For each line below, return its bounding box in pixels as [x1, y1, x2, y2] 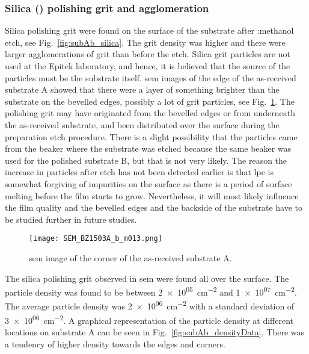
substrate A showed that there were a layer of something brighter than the [5, 83, 280, 96]
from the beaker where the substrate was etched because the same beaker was [5, 142, 292, 155]
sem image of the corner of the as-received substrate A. [29, 251, 232, 264]
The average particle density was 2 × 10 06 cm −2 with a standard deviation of [5, 298, 295, 312]
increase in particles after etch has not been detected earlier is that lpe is [5, 166, 274, 178]
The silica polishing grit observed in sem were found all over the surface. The [5, 272, 289, 284]
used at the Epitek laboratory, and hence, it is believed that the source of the [5, 60, 290, 72]
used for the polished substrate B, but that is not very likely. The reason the [5, 154, 287, 166]
